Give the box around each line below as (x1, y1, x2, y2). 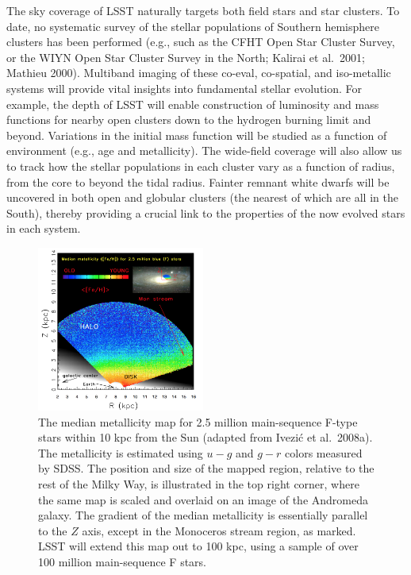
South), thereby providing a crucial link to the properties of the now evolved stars (6, 204, 405, 221)
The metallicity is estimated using (38, 444, 203, 461)
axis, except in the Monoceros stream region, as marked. (82, 522, 356, 538)
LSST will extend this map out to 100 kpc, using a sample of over (38, 538, 359, 554)
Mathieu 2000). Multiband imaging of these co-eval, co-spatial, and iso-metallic (6, 64, 391, 81)
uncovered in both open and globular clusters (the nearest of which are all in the (6, 189, 398, 206)
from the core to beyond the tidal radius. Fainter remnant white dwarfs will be (6, 173, 390, 190)
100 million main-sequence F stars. (38, 553, 207, 569)
